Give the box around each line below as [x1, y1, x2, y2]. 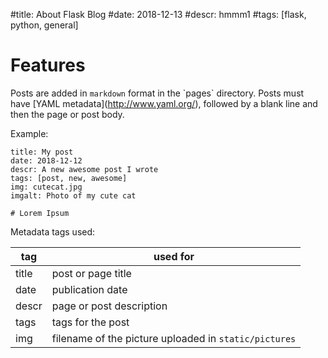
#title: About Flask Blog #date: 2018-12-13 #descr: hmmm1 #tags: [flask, [10, 9, 307, 20]
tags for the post [51, 315, 130, 329]
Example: [10, 127, 49, 139]
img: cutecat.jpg [10, 182, 83, 192]
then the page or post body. [10, 108, 125, 120]
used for [153, 249, 195, 263]
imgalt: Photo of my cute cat [10, 190, 137, 201]
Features [10, 54, 86, 77]
